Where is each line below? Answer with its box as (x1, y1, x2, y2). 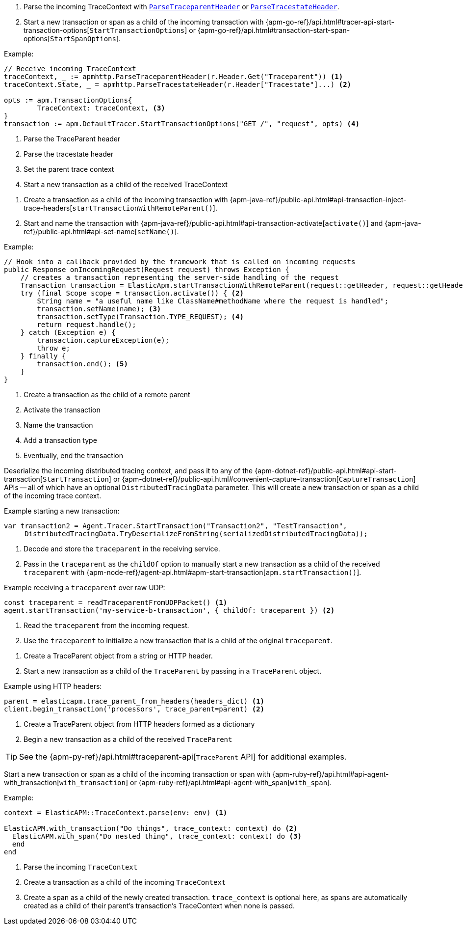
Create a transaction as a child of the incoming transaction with (24, 195, 228, 204)
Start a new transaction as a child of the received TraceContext (24, 180, 228, 189)
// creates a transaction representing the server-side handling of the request (20, 273, 339, 281)
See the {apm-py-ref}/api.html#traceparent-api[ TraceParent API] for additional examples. (19, 752, 347, 762)
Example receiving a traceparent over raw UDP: (4, 583, 165, 592)
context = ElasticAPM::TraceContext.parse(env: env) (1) (4, 809, 228, 817)
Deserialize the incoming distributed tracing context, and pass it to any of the (4, 466, 253, 475)
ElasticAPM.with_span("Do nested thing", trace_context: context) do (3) (12, 832, 302, 840)
